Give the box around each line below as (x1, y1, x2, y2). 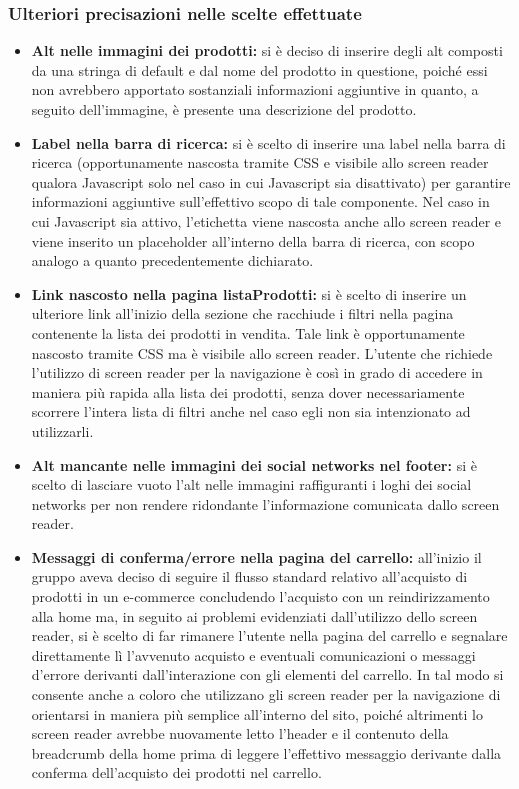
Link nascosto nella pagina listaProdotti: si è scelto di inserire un (31, 283, 467, 304)
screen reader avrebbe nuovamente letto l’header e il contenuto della (31, 723, 449, 744)
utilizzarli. (31, 420, 94, 441)
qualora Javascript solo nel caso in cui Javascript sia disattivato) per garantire (31, 171, 511, 192)
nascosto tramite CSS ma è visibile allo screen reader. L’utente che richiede (31, 342, 493, 363)
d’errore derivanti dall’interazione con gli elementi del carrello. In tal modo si (31, 664, 504, 685)
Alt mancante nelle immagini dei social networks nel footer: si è (31, 454, 477, 475)
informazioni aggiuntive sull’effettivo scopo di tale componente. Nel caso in (31, 191, 490, 212)
